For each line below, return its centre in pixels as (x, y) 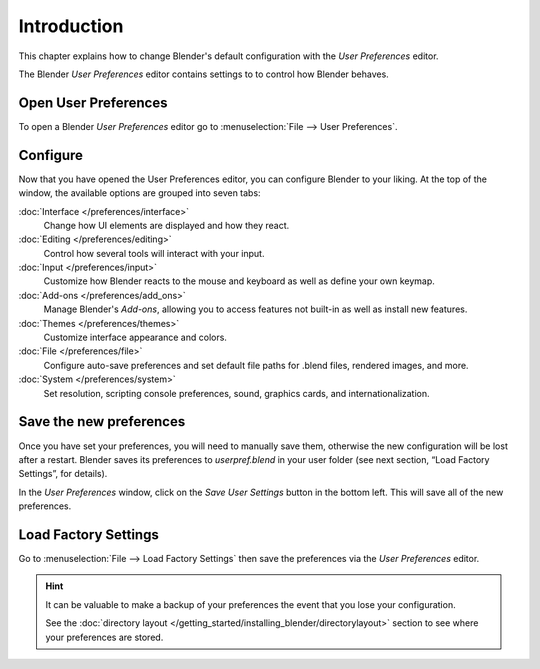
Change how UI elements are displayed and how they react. (166, 225)
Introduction (71, 26)
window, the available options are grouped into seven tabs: (139, 193)
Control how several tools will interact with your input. (154, 253)
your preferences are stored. (104, 637)
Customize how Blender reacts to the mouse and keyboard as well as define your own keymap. (239, 281)
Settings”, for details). (63, 474)
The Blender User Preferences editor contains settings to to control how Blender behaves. (203, 74)
